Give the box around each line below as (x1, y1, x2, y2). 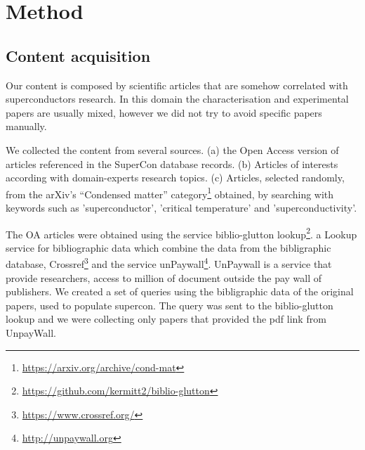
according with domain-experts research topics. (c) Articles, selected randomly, (6, 170, 345, 185)
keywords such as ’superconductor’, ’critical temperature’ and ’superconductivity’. (6, 200, 357, 214)
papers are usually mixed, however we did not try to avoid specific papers (6, 105, 322, 120)
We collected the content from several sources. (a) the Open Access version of (6, 142, 339, 157)
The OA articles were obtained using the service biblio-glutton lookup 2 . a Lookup (6, 224, 357, 241)
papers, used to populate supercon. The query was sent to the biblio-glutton (6, 297, 333, 312)
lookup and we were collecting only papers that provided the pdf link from (6, 311, 326, 326)
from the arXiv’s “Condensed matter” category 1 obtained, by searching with (6, 184, 334, 201)
